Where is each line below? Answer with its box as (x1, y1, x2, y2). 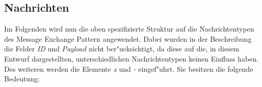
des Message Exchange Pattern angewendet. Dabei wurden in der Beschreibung (4, 33, 252, 44)
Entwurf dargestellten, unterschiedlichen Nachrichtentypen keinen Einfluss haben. (4, 53, 259, 64)
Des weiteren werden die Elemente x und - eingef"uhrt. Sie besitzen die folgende (4, 63, 253, 74)
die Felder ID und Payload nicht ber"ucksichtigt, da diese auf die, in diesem (4, 43, 240, 54)
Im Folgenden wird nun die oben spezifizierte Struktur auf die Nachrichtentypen (4, 23, 254, 34)
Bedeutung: (4, 73, 40, 84)
